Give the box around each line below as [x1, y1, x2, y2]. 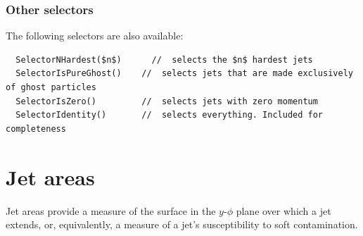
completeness [6, 123, 66, 134]
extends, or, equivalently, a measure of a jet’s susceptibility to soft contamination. [6, 217, 358, 232]
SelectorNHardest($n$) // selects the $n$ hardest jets [15, 54, 313, 65]
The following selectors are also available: [6, 28, 184, 43]
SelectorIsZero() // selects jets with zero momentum [15, 96, 318, 106]
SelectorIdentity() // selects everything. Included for [15, 110, 324, 120]
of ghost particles [6, 82, 96, 92]
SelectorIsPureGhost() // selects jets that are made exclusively [15, 68, 353, 79]
